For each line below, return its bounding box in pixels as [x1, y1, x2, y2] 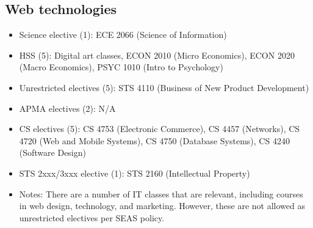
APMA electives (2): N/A [19, 101, 116, 114]
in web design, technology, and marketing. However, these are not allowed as [19, 199, 305, 212]
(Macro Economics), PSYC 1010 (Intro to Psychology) [19, 61, 223, 73]
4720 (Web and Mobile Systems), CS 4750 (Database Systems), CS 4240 [19, 134, 290, 147]
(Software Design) [19, 146, 86, 159]
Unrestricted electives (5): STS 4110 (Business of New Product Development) [19, 81, 309, 94]
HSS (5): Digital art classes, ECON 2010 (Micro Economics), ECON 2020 [19, 48, 295, 61]
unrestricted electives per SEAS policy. [19, 211, 165, 224]
